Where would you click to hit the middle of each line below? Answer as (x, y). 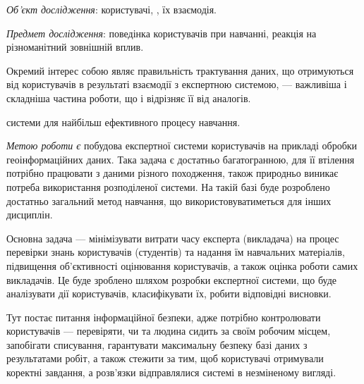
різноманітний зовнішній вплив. (75, 47)
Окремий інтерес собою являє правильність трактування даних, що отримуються (180, 70)
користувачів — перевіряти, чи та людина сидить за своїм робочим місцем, (169, 331)
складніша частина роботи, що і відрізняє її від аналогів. (129, 98)
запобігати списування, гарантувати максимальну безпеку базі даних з (157, 344)
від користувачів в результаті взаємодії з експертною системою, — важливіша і (177, 84)
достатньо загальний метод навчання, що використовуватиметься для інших (169, 200)
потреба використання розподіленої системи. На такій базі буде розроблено (168, 186)
